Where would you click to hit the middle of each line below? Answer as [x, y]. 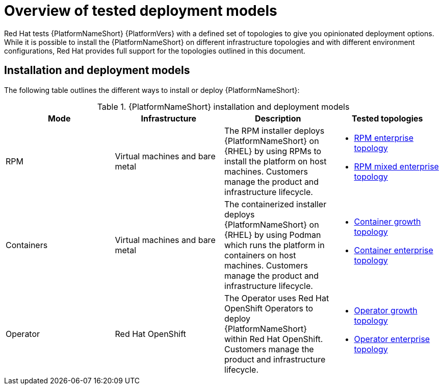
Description [278, 118]
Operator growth [386, 310]
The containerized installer [276, 204]
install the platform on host [276, 161]
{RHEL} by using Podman [273, 235]
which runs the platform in [275, 245]
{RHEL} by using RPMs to [273, 151]
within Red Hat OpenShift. [274, 339]
